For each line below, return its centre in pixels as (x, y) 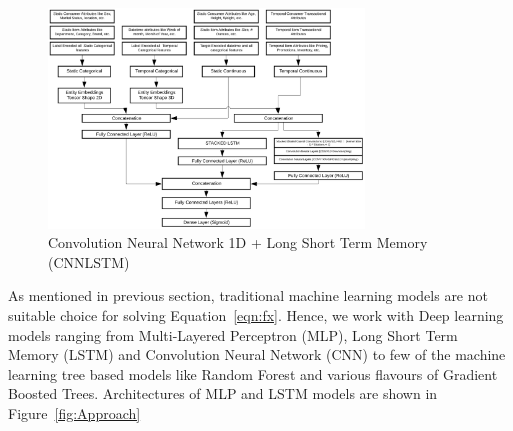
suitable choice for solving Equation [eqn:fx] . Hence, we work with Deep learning (256, 314)
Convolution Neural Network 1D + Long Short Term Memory (238, 242)
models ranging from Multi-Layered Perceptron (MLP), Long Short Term (233, 334)
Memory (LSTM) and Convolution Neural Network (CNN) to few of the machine (257, 354)
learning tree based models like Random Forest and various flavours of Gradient (253, 373)
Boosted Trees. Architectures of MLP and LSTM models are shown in (223, 393)
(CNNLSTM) (89, 261)
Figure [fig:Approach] (74, 412)
